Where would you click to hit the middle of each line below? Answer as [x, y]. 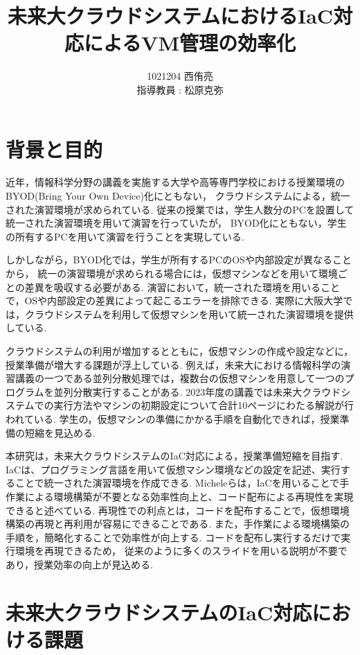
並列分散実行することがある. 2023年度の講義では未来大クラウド [197, 391]
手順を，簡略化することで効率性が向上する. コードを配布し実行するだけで [173, 537]
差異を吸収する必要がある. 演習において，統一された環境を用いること [182, 287]
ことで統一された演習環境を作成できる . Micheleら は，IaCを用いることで [177, 483]
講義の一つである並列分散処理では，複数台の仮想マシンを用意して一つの [180, 378]
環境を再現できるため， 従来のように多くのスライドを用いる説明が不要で [181, 551]
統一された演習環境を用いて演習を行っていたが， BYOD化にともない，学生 [176, 223]
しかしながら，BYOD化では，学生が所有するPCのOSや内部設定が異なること [179, 260]
